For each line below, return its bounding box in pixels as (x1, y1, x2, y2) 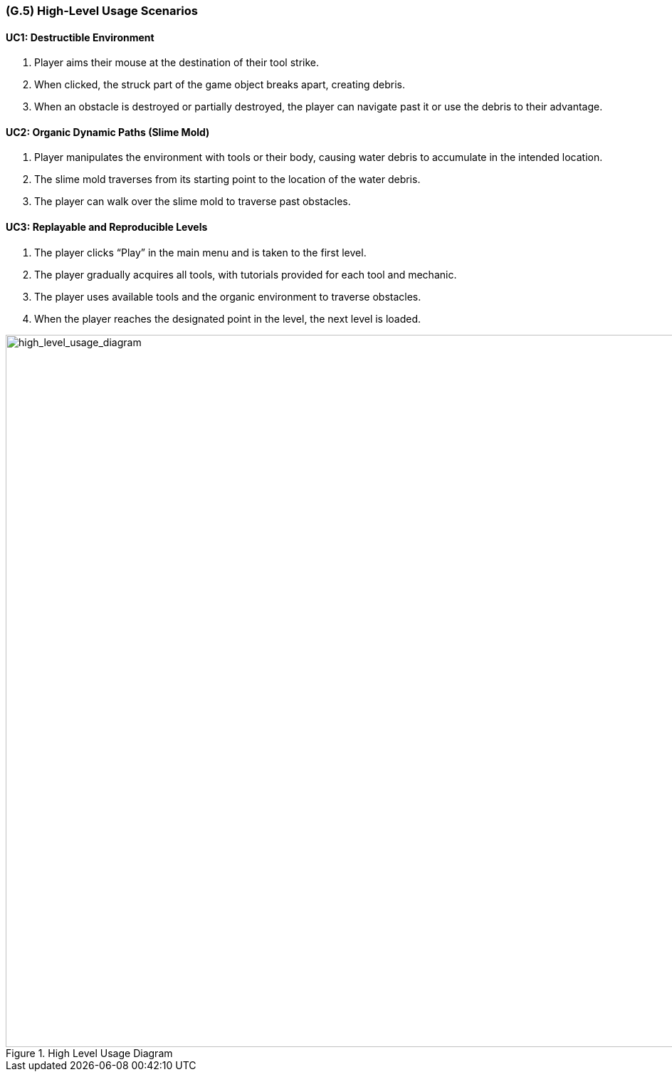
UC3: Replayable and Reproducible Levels (6, 221, 208, 234)
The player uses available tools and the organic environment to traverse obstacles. (34, 290, 421, 303)
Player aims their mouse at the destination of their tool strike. (34, 56, 320, 69)
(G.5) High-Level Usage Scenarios (6, 4, 198, 18)
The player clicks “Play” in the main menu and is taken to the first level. (34, 246, 367, 259)
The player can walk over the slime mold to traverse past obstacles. (34, 195, 351, 208)
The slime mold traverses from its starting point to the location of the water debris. (34, 173, 421, 186)
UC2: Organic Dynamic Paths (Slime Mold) (6, 125, 210, 138)
